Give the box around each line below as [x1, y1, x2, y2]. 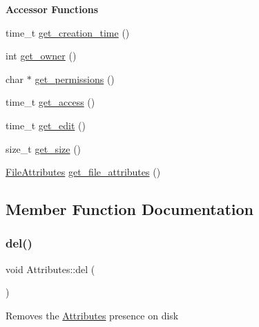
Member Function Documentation [6, 198, 254, 220]
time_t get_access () [6, 95, 95, 109]
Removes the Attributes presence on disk [6, 308, 179, 322]
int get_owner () [6, 48, 77, 63]
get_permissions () [35, 71, 115, 86]
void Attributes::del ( [6, 261, 95, 276]
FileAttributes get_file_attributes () [6, 165, 161, 179]
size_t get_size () [6, 141, 81, 156]
